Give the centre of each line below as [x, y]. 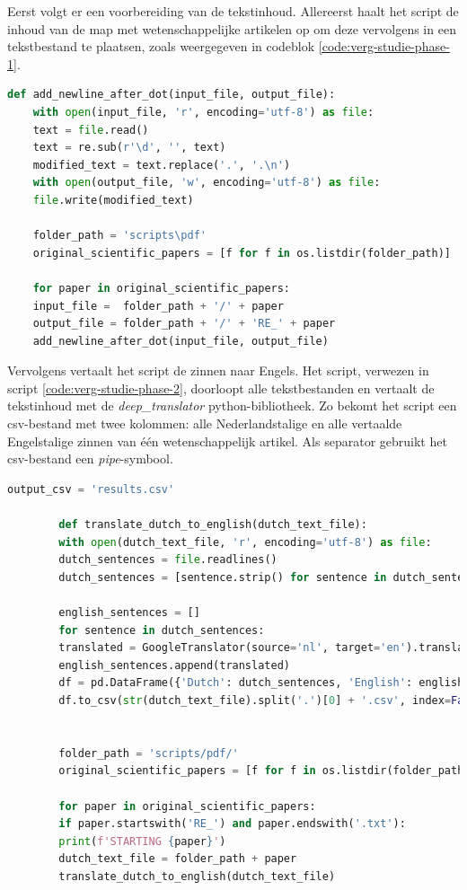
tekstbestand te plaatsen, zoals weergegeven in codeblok [161, 46]
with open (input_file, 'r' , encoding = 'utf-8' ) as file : [203, 112]
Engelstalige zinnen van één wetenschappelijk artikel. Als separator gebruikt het [227, 441]
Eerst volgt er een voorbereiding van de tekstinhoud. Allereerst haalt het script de [233, 11]
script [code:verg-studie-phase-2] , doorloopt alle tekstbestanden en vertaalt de [221, 388]
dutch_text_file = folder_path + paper [178, 859]
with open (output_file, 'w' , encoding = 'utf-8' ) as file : [207, 183]
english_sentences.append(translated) [174, 665]
